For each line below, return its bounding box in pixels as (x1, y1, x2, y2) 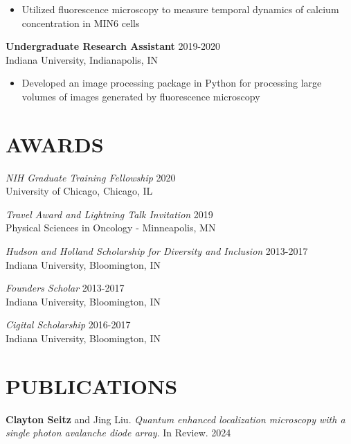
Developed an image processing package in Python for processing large (21, 76, 322, 90)
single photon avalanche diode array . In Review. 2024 (6, 425, 231, 440)
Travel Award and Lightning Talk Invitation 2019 (6, 206, 213, 221)
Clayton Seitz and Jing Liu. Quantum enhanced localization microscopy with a (6, 411, 345, 426)
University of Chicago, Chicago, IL (6, 184, 153, 198)
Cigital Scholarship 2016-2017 (6, 317, 131, 332)
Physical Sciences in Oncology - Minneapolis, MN (6, 220, 216, 235)
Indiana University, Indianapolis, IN (6, 52, 158, 66)
